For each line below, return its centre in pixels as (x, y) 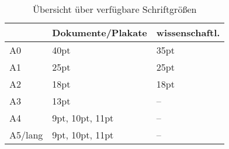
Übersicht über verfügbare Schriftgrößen (114, 9)
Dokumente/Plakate (100, 32)
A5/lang (26, 135)
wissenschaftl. (188, 32)
